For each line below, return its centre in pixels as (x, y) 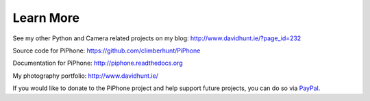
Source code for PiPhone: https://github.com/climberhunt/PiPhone (107, 50)
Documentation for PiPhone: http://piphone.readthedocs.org (98, 63)
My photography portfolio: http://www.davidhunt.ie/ (86, 76)
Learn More (46, 18)
